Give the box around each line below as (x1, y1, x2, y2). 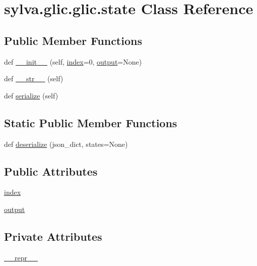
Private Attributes (4, 228, 102, 244)
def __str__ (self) (4, 73, 63, 84)
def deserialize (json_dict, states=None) (4, 138, 128, 149)
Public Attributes (4, 163, 98, 179)
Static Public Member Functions (4, 115, 177, 130)
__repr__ (4, 252, 38, 262)
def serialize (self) (4, 90, 58, 100)
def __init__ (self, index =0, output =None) (4, 56, 142, 67)
